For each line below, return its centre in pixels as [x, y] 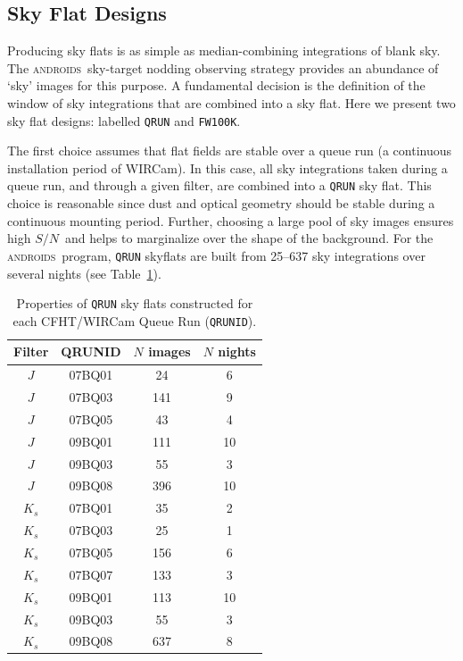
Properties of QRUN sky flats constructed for [135, 303]
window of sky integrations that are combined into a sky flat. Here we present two [231, 102]
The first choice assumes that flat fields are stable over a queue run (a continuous [230, 151]
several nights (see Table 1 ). [84, 273]
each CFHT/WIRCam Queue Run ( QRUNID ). [135, 320]
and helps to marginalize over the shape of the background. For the [249, 238]
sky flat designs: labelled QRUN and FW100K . [124, 120]
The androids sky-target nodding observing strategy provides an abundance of [223, 67]
